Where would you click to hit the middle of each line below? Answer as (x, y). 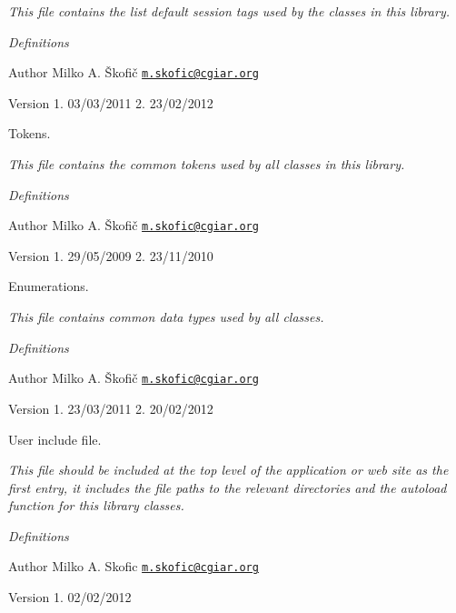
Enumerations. (49, 286)
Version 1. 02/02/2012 (70, 597)
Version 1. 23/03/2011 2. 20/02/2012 (111, 408)
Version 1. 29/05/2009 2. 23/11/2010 (111, 255)
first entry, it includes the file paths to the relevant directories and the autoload (228, 487)
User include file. (55, 439)
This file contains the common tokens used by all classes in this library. (207, 164)
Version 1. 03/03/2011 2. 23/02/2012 (111, 102)
